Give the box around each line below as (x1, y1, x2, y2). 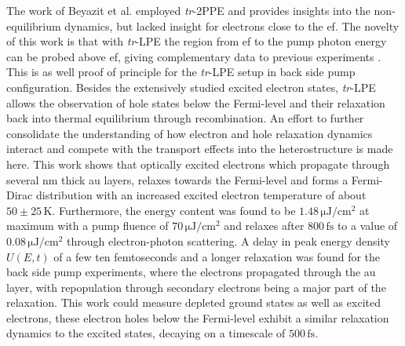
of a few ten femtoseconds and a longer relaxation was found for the (53, 248, 381, 264)
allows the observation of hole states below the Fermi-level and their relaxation (6, 94, 385, 111)
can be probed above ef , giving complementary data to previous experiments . (6, 48, 381, 64)
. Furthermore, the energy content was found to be (52, 202, 296, 218)
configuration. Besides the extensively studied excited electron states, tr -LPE (6, 78, 376, 95)
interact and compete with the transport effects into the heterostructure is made (6, 140, 393, 157)
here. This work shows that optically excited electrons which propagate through (6, 155, 390, 172)
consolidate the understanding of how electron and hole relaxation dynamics (6, 125, 373, 141)
